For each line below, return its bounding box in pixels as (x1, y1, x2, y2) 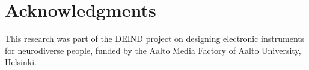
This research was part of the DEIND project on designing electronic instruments (5, 32, 305, 45)
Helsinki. (5, 56, 37, 68)
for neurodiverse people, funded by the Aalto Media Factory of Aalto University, (5, 44, 301, 56)
